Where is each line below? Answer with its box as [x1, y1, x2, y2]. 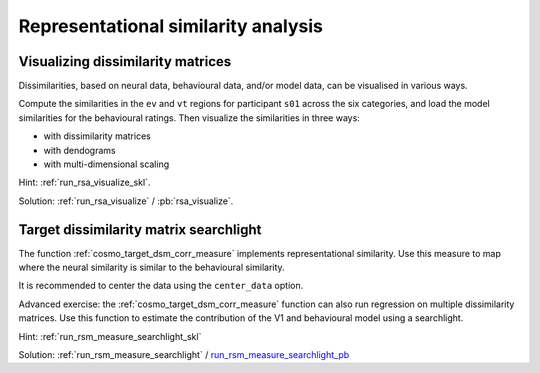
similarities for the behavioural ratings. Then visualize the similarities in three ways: [18, 111, 360, 124]
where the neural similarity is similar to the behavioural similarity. [18, 261, 285, 274]
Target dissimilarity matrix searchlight [18, 221, 262, 238]
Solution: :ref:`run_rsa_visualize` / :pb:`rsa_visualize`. [18, 195, 234, 207]
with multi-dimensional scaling [43, 158, 170, 170]
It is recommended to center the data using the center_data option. [18, 280, 304, 292]
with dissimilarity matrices [43, 130, 152, 142]
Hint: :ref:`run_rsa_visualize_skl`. [18, 176, 151, 189]
